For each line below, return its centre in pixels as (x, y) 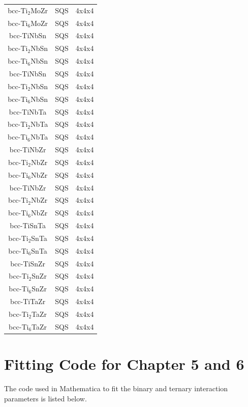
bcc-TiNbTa (28, 111)
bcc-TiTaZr (28, 301)
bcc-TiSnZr (28, 263)
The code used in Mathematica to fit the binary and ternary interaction (116, 388)
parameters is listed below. (45, 398)
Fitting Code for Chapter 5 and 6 (124, 364)
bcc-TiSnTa (28, 225)
